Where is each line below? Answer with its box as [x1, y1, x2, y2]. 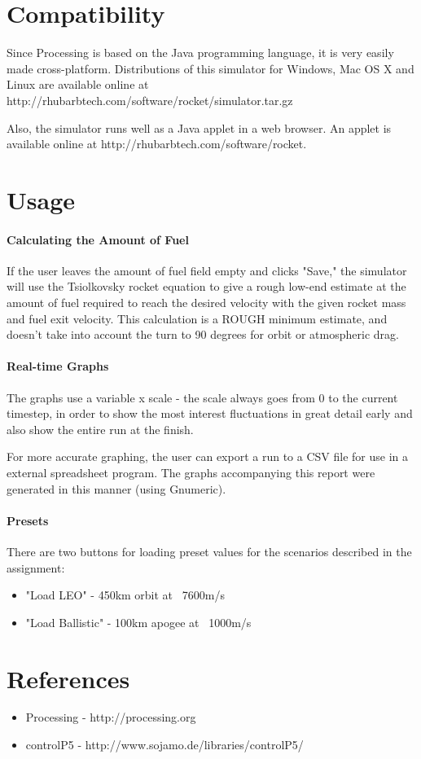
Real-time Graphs [7, 358, 109, 375]
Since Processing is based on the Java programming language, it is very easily [7, 44, 394, 61]
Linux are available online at [7, 76, 149, 93]
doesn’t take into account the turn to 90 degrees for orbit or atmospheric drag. [7, 326, 399, 343]
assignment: [7, 559, 65, 576]
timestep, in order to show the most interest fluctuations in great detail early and [7, 405, 413, 422]
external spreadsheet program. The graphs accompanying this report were [7, 464, 375, 480]
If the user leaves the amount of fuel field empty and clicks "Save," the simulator [7, 261, 407, 279]
